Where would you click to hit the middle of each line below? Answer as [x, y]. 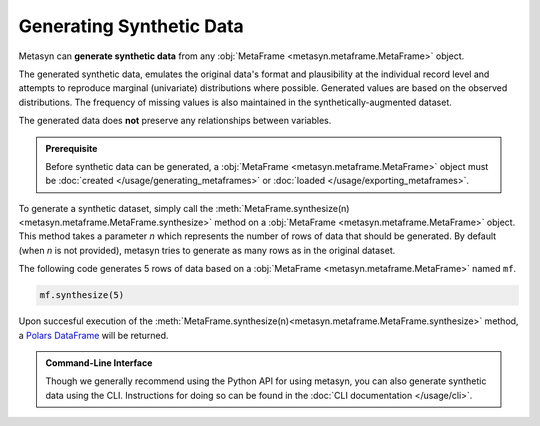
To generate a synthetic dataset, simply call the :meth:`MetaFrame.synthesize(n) [184, 208]
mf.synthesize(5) [82, 295]
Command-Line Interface [99, 362]
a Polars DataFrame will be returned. [93, 335]
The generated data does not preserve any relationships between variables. [175, 121]
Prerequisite [71, 148]
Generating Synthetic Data [131, 26]
